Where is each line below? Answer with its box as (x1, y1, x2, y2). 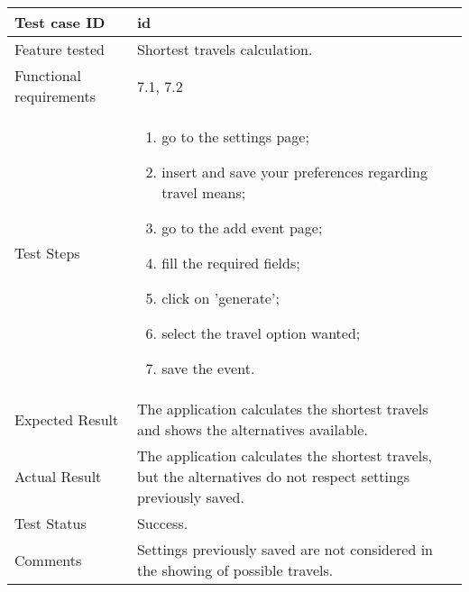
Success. (136, 513, 189, 533)
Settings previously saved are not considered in (136, 539, 434, 560)
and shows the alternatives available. (136, 419, 368, 440)
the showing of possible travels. (136, 560, 334, 580)
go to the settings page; (161, 126, 309, 147)
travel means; (161, 182, 246, 203)
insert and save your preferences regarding (161, 161, 428, 182)
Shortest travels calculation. (136, 39, 313, 59)
